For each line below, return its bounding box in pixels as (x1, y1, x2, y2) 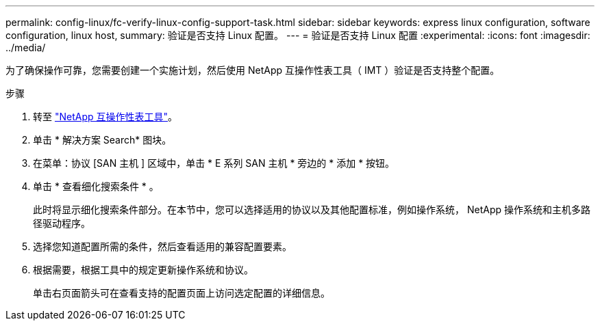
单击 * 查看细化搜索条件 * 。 (33, 180, 159, 192)
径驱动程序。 (33, 217, 90, 229)
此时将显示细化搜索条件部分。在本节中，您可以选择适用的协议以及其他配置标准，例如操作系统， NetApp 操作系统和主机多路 (33, 204, 590, 215)
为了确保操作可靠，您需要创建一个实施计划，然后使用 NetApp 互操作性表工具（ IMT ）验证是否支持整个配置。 (5, 64, 500, 76)
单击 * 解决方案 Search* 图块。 (33, 134, 172, 146)
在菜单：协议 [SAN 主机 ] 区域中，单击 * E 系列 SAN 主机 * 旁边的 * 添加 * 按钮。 (33, 157, 395, 169)
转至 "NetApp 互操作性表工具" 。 (33, 111, 178, 122)
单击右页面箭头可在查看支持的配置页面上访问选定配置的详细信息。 (33, 287, 330, 299)
